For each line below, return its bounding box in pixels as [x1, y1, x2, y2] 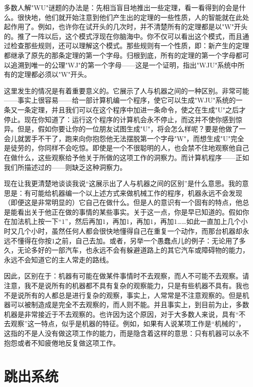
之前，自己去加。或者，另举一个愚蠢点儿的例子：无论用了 [55, 235, 239, 245]
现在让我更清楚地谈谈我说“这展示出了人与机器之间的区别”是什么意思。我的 [4, 178, 242, 188]
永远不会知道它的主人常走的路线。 [4, 254, 113, 264]
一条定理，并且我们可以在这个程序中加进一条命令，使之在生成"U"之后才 [17, 104, 246, 114]
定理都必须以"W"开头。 [17, 69, 91, 79]
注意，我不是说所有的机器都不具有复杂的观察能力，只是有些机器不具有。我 [4, 280, 242, 291]
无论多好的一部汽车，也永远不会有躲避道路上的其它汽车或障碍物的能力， [17, 245, 249, 255]
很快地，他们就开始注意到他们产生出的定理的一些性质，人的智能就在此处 [17, 12, 249, 22]
